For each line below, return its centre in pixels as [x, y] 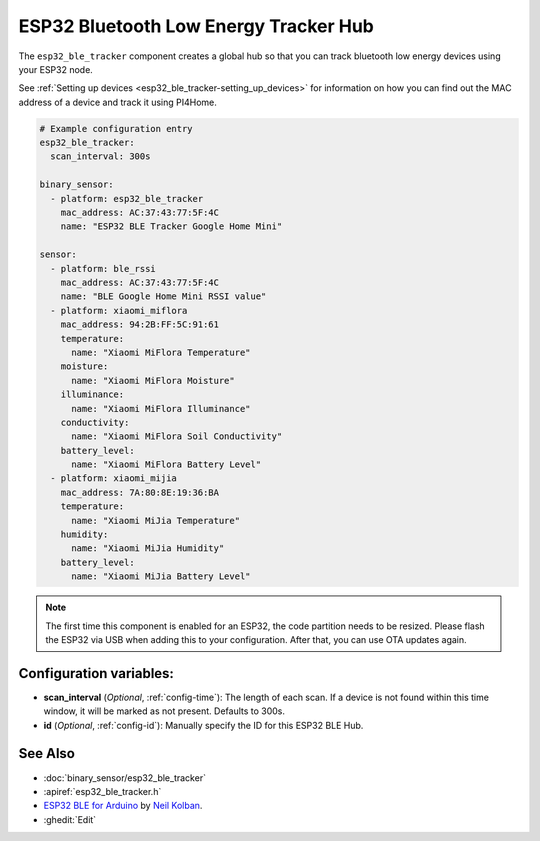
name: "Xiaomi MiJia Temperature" [155, 520]
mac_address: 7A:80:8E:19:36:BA [140, 492]
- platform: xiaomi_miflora [119, 310]
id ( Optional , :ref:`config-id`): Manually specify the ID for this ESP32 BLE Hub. [203, 725]
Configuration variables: [96, 673]
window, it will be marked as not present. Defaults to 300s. [164, 711]
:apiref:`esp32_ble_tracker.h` [102, 791]
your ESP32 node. [56, 69]
